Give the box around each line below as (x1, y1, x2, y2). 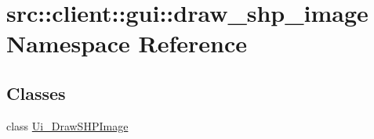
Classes (6, 80, 66, 105)
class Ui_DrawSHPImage (6, 117, 129, 134)
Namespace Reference (6, 27, 247, 59)
